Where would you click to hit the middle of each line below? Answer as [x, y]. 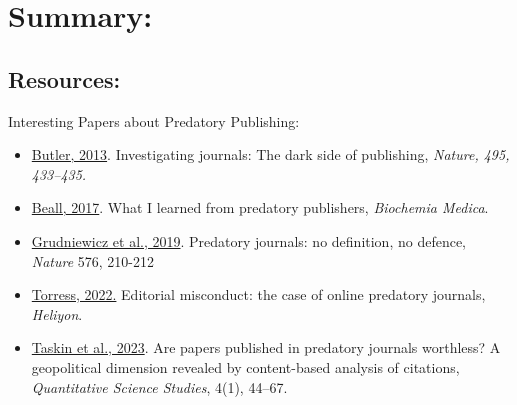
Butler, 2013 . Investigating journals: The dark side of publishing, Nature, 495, [270, 154]
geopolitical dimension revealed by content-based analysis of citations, [245, 366]
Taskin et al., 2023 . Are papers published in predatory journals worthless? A [266, 347]
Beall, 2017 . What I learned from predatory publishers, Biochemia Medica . [260, 207]
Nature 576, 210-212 [93, 260]
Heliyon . [57, 313]
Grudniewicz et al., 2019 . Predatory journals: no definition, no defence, [249, 240]
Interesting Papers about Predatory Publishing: [154, 120]
